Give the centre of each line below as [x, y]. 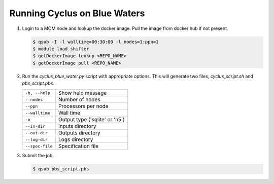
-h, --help [38, 93]
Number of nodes [80, 100]
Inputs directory [77, 126]
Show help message [83, 93]
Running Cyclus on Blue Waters [77, 13]
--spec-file [39, 146]
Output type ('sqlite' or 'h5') [92, 120]
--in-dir [35, 126]
